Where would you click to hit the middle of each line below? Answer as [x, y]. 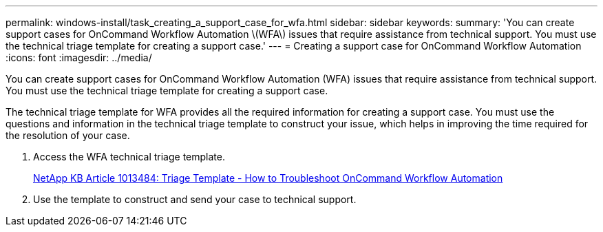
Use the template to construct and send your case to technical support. [195, 199]
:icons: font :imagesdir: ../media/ [79, 57]
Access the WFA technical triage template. [129, 157]
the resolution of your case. [68, 135]
